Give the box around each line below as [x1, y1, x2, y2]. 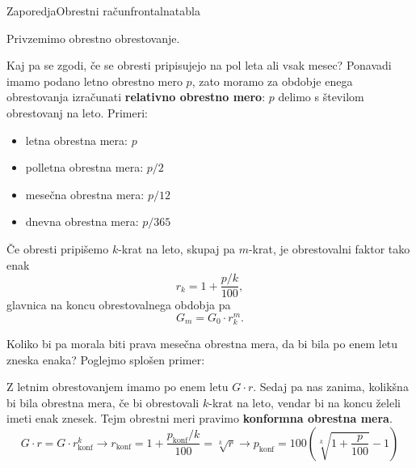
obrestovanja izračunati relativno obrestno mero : [6, 88, 266, 105]
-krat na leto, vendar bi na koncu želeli [208, 394, 401, 411]
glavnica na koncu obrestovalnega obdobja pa [6, 296, 231, 313]
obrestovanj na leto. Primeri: [6, 104, 149, 121]
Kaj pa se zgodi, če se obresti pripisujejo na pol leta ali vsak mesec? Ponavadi [6, 57, 392, 74]
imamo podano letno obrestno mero [6, 72, 183, 89]
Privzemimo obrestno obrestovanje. [6, 29, 180, 46]
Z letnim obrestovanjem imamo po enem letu [6, 378, 229, 395]
